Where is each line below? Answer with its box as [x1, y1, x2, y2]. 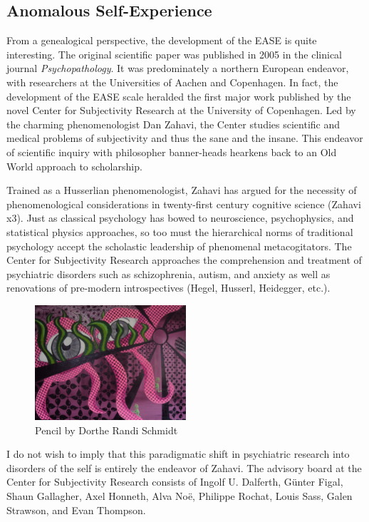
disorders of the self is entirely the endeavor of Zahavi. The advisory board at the [6, 460, 362, 475]
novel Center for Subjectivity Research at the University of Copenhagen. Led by [6, 103, 356, 118]
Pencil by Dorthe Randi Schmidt [35, 422, 178, 437]
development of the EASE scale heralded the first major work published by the [6, 88, 351, 103]
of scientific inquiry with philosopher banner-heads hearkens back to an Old [6, 144, 337, 159]
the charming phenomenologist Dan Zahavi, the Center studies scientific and [6, 116, 341, 131]
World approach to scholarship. [6, 158, 142, 173]
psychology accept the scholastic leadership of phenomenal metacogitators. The [6, 238, 352, 253]
